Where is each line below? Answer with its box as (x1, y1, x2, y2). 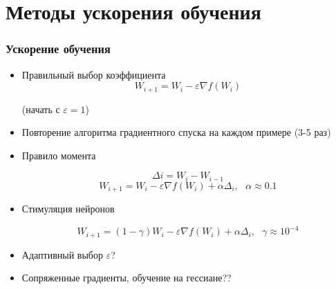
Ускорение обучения (6, 40, 111, 57)
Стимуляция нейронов (21, 201, 115, 216)
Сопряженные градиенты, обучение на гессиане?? (21, 270, 232, 285)
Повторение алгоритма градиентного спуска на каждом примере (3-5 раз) (21, 125, 331, 139)
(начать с (21, 101, 60, 116)
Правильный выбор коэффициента (21, 67, 166, 81)
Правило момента (21, 148, 96, 162)
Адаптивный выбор (21, 247, 103, 261)
